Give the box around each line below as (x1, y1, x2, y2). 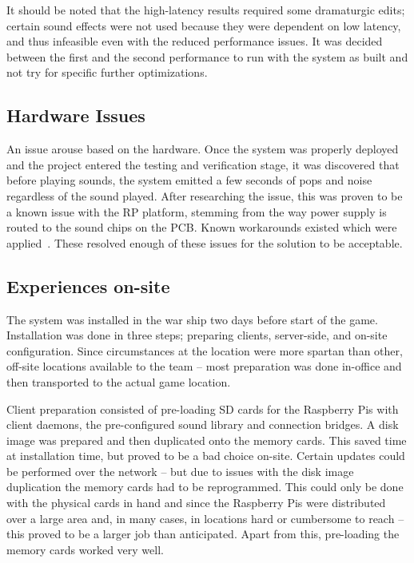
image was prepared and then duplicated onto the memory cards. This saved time (6, 431, 407, 448)
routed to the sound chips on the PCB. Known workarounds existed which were (6, 219, 397, 236)
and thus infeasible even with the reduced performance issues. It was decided (6, 33, 383, 50)
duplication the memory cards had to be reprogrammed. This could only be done (6, 478, 404, 495)
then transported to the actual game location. (6, 373, 231, 390)
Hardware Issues (6, 103, 145, 128)
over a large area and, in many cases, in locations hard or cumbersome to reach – (6, 509, 404, 526)
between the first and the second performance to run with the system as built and (6, 48, 408, 65)
